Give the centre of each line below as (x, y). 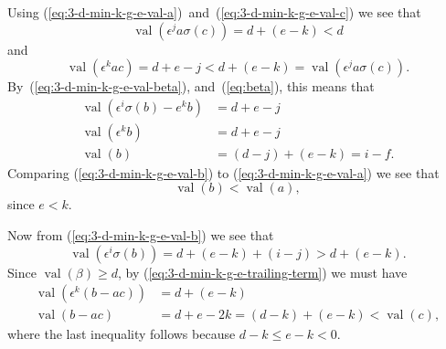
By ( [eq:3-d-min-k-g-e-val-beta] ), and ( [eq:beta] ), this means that (191, 86)
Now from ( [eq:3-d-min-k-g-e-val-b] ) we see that (141, 235)
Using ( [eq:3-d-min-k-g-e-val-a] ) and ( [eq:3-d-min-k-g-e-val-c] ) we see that (214, 12)
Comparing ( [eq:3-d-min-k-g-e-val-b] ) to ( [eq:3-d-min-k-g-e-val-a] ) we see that (223, 172)
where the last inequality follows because (122, 334)
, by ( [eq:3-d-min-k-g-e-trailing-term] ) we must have (262, 272)
